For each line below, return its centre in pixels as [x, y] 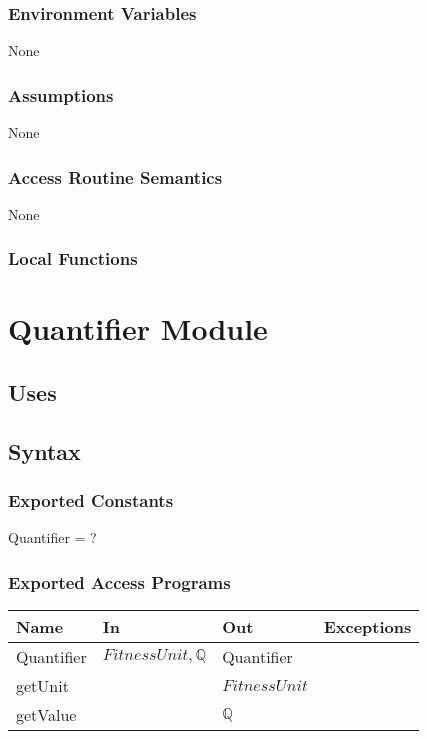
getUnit [42, 686]
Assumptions [61, 94]
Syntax [44, 450]
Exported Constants [91, 500]
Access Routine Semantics [115, 176]
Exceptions [367, 627]
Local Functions [73, 258]
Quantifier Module [138, 328]
